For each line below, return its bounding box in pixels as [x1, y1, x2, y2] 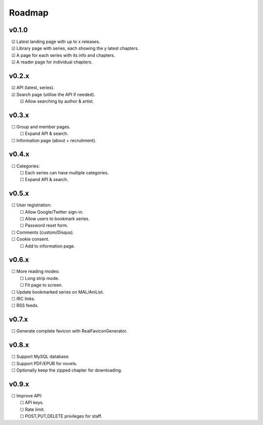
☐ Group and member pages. [11, 124, 71, 129]
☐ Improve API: [11, 392, 42, 399]
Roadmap [9, 7, 49, 18]
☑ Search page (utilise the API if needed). [11, 92, 95, 97]
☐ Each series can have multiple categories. [19, 169, 109, 175]
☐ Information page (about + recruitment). [11, 137, 97, 143]
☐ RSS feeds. [11, 302, 39, 309]
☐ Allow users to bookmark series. [19, 216, 90, 222]
